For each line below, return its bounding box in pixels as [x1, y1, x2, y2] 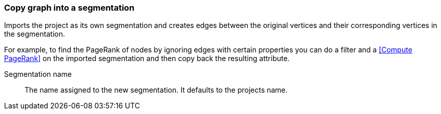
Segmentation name [4, 70, 72, 79]
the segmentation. [4, 30, 65, 39]
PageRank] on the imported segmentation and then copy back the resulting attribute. [4, 54, 290, 63]
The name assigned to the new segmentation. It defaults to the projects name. [25, 85, 288, 95]
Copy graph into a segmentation [4, 3, 135, 13]
